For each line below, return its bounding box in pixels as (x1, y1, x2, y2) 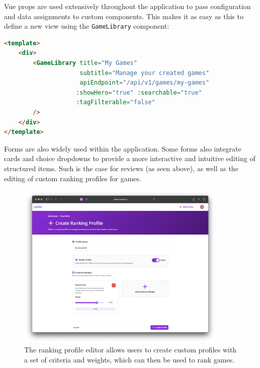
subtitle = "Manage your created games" (79, 69, 210, 77)
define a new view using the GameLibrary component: (4, 21, 169, 31)
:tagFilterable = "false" (76, 99, 155, 106)
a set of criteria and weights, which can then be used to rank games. (24, 354, 235, 364)
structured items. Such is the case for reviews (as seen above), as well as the (4, 163, 238, 173)
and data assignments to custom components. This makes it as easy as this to (4, 11, 243, 21)
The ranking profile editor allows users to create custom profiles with (24, 344, 237, 355)
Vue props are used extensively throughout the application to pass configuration (4, 1, 251, 11)
